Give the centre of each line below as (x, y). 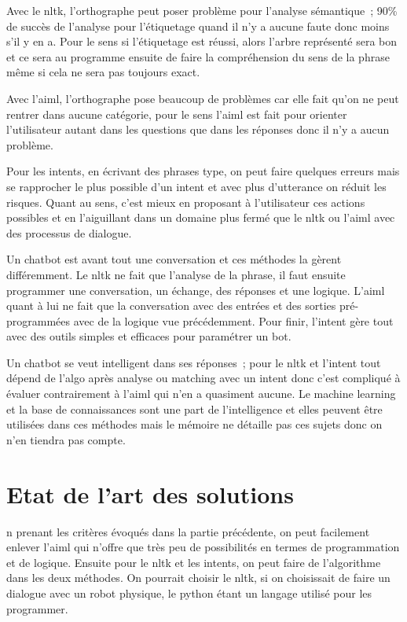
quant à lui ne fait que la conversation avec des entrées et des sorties (171, 305)
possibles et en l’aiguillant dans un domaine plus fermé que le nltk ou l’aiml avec (201, 217)
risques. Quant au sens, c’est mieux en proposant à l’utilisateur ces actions (186, 202)
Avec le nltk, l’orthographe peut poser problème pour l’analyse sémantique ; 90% (202, 10)
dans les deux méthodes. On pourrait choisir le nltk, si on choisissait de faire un (198, 578)
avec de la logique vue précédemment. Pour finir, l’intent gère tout (233, 320)
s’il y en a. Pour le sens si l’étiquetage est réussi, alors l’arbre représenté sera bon (202, 41)
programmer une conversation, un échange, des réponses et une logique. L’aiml (196, 290)
